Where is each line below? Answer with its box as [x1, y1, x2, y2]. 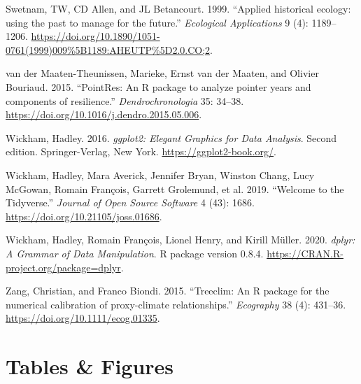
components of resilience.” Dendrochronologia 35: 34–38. [6, 93, 244, 108]
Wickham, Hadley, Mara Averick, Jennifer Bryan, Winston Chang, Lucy [6, 167, 315, 182]
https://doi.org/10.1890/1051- [31, 29, 160, 43]
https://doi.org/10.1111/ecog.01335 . [6, 311, 160, 325]
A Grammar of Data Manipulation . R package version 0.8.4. [6, 246, 264, 260]
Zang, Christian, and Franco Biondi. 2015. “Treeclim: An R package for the [6, 283, 330, 298]
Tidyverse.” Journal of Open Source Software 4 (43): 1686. [6, 195, 255, 210]
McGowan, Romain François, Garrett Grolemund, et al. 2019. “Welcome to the [6, 181, 344, 196]
